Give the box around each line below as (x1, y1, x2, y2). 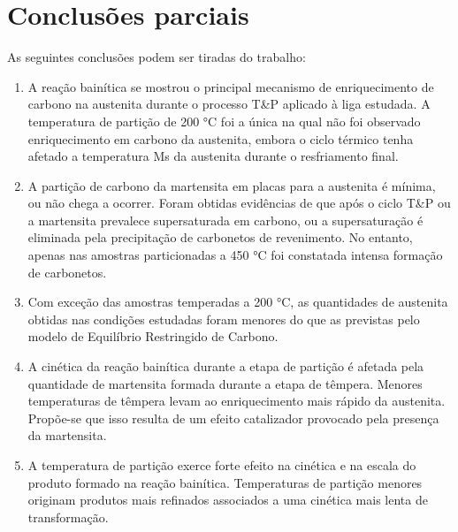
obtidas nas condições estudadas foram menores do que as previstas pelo (27, 309, 420, 328)
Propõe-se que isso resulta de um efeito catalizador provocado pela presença (27, 408, 439, 427)
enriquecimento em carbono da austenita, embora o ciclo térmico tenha (27, 129, 414, 148)
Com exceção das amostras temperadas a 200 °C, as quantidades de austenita (27, 293, 448, 311)
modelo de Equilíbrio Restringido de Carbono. (27, 327, 279, 346)
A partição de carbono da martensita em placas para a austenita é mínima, (27, 176, 436, 194)
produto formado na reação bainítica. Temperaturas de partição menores (27, 473, 423, 491)
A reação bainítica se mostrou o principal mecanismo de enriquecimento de (27, 77, 434, 95)
